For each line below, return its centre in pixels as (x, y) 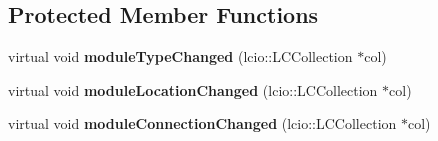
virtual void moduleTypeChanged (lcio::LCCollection (180, 56)
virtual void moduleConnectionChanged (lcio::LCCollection (202, 123)
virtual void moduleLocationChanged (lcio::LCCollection (193, 89)
